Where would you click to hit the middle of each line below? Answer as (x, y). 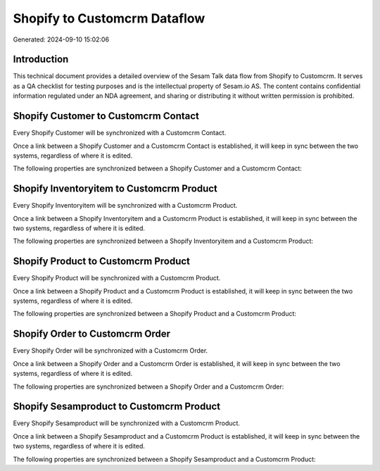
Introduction (41, 59)
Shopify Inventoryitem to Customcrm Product (115, 189)
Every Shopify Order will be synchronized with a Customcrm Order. (110, 351)
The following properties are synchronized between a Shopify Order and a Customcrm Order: (148, 387)
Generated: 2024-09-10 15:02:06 (61, 39)
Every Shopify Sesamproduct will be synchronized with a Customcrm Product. (127, 423)
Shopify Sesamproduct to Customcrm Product (117, 407)
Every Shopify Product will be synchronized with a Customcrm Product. (117, 278)
